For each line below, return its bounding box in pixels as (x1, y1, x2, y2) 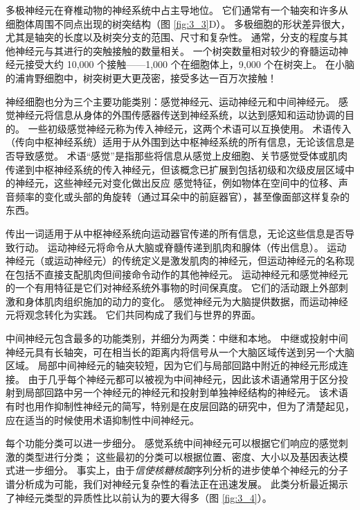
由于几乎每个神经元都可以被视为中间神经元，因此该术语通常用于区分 (28, 371, 339, 386)
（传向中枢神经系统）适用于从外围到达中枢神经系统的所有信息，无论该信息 (6, 135, 345, 149)
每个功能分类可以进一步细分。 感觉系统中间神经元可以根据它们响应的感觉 (6, 436, 339, 450)
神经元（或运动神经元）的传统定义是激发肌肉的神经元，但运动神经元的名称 (6, 253, 345, 268)
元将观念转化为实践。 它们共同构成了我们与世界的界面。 (6, 307, 261, 322)
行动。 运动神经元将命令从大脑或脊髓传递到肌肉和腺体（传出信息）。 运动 (15, 239, 347, 254)
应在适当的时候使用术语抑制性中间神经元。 (6, 412, 199, 427)
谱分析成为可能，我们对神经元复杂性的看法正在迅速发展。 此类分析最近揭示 (6, 477, 348, 491)
